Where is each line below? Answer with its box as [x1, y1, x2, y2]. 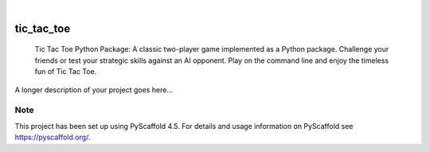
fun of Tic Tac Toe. [34, 67, 97, 76]
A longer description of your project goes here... [14, 84, 173, 95]
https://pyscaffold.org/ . [14, 132, 91, 142]
